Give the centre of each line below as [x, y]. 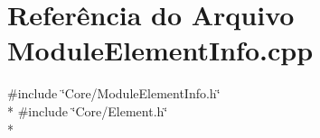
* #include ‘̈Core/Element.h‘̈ [88, 110]
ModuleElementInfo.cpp [160, 50]
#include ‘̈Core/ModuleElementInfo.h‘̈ [114, 93]
